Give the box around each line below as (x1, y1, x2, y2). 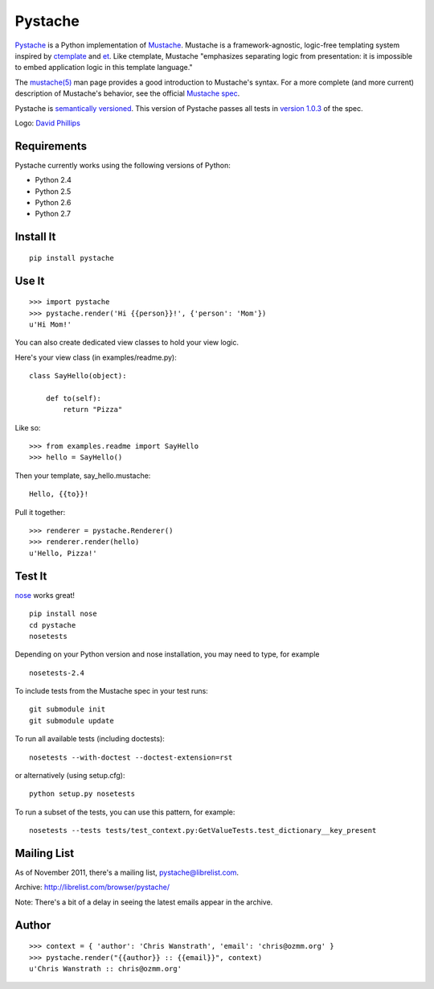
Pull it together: (14, 507, 66, 517)
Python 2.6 (35, 197, 72, 207)
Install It (14, 230, 56, 244)
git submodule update (29, 716, 114, 725)
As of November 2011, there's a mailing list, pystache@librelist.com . (14, 867, 240, 877)
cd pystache (29, 620, 76, 629)
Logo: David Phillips (14, 117, 80, 128)
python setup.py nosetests (29, 789, 136, 798)
